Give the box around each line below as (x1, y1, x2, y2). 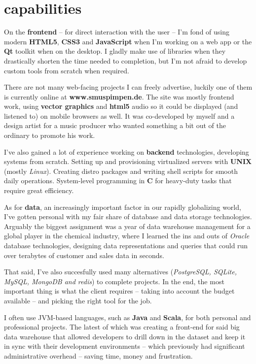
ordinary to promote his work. (4, 130, 95, 140)
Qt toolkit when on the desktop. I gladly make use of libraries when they (4, 46, 226, 56)
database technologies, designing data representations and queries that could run (4, 240, 248, 250)
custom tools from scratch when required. (4, 65, 129, 75)
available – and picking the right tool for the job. (4, 295, 152, 305)
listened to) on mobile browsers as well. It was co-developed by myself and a (4, 110, 235, 121)
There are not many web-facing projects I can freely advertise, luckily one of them (4, 82, 253, 92)
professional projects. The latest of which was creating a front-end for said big (4, 322, 240, 332)
